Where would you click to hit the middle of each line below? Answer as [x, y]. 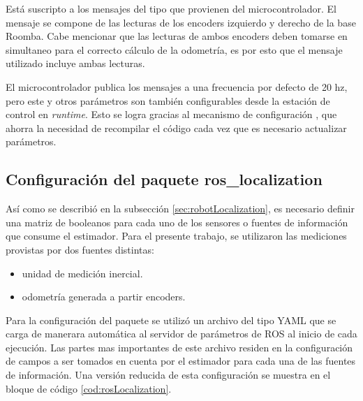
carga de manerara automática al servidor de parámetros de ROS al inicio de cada [181, 334]
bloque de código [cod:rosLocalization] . [89, 388]
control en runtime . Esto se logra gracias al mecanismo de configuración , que [171, 114]
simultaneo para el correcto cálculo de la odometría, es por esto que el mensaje [174, 49]
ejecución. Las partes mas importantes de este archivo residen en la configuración [179, 347]
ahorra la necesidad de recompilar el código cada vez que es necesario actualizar [176, 127]
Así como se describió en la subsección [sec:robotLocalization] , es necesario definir [180, 209]
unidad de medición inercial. [82, 273]
